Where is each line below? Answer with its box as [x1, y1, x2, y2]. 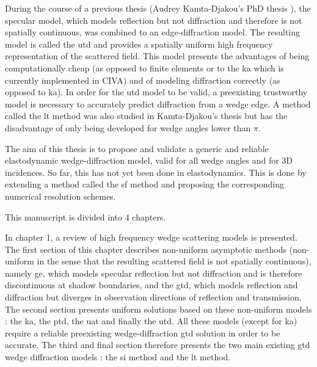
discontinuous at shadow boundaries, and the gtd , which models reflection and [5, 278, 298, 291]
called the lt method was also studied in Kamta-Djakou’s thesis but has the [5, 109, 288, 122]
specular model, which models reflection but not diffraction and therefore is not [5, 13, 302, 26]
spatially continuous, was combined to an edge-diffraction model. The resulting [5, 26, 300, 38]
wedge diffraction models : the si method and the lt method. [5, 351, 231, 363]
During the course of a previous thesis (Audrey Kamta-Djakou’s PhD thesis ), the [5, 2, 311, 14]
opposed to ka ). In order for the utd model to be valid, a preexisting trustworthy [5, 85, 308, 98]
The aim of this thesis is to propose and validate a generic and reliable [5, 142, 269, 154]
